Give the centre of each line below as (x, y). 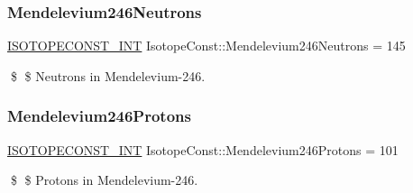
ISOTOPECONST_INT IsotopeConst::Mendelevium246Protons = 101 (203, 149)
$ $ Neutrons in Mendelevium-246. (108, 75)
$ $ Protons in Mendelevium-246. (104, 180)
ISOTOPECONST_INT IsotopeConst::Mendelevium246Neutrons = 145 (206, 46)
